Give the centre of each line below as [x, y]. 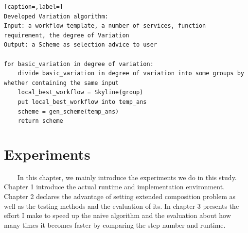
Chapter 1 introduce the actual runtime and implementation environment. [115, 187]
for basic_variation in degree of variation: [79, 64]
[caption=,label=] [34, 7]
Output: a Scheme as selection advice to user [80, 45]
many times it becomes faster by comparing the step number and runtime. [115, 225]
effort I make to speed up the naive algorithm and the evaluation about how [117, 215]
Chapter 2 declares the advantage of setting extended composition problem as [120, 196]
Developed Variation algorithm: [56, 16]
